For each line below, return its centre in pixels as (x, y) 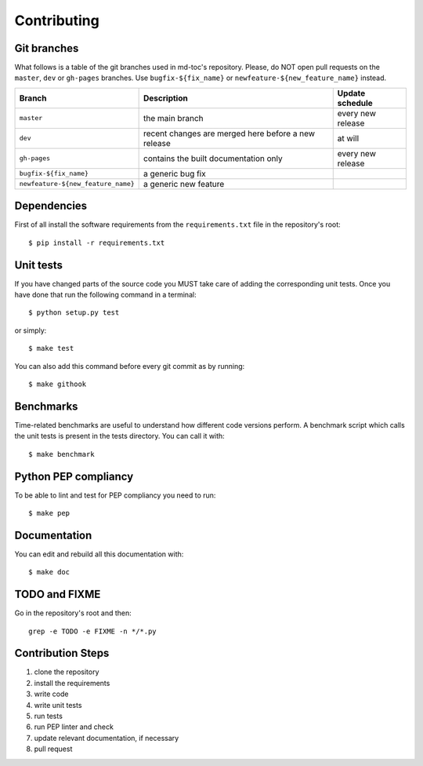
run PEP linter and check (74, 727)
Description (166, 98)
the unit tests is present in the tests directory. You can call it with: (119, 436)
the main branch (174, 118)
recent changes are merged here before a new (230, 133)
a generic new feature (184, 184)
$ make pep (49, 513)
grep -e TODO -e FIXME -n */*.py (92, 631)
